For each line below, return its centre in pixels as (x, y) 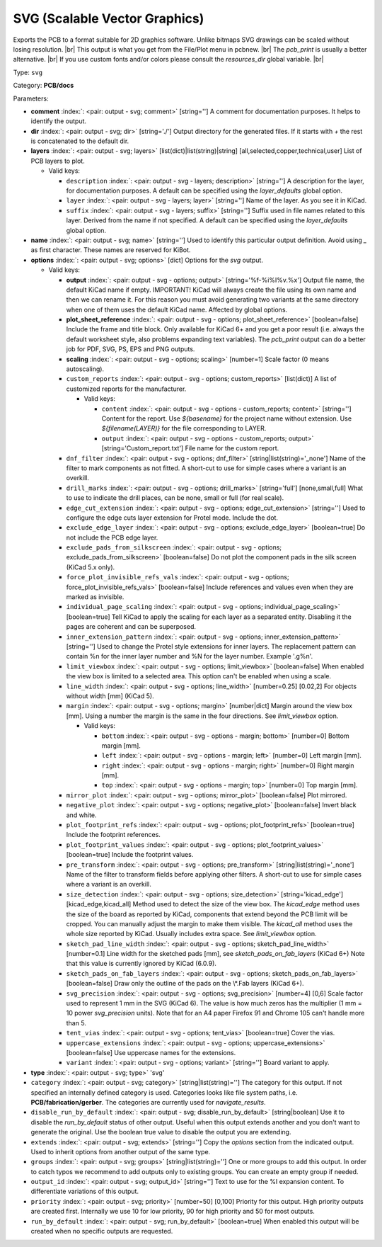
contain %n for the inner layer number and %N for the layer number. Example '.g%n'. (190, 656)
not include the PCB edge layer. (112, 537)
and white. (81, 815)
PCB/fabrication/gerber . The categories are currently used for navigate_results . (148, 1102)
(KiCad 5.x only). (91, 567)
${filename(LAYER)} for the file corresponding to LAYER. (184, 428)
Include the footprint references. (113, 835)
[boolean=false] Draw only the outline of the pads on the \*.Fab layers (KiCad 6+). (185, 984)
